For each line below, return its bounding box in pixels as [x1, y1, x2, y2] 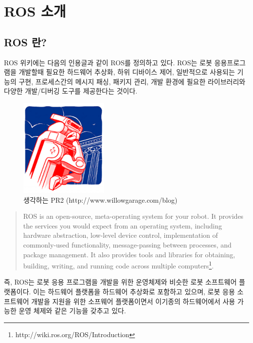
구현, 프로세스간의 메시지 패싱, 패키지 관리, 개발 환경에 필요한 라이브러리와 [18, 76, 246, 86]
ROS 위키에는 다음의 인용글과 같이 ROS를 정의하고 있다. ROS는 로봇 [4, 57, 212, 67]
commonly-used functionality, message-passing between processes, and [23, 239, 232, 249]
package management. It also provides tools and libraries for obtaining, [23, 249, 235, 259]
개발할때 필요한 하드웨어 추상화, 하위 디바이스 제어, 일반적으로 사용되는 [18, 67, 235, 77]
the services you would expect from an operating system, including [23, 220, 222, 230]
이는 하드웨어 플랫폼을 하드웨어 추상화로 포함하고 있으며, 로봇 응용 [33, 286, 235, 296]
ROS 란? [4, 34, 47, 49]
